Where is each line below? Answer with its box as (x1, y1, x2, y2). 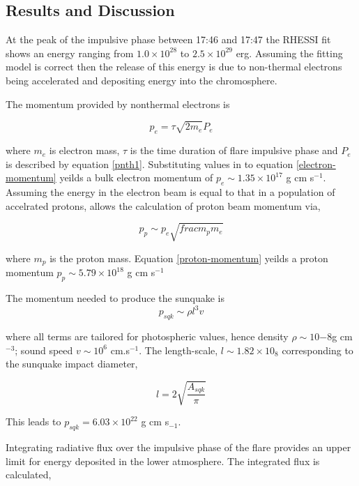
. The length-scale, (139, 342, 218, 357)
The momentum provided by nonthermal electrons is (6, 96, 230, 111)
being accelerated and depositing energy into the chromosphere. (6, 73, 277, 87)
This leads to (6, 414, 61, 429)
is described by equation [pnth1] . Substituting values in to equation (6, 156, 293, 171)
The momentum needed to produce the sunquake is (6, 291, 225, 305)
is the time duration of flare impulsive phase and (130, 143, 338, 158)
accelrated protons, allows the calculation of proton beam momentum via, (6, 198, 321, 213)
